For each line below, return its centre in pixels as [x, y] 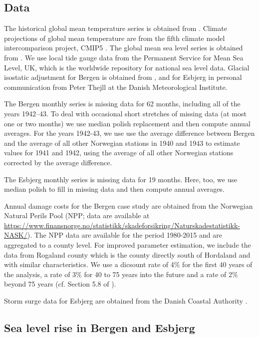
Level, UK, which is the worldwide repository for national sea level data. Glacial [127, 67]
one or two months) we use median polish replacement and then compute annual [127, 123]
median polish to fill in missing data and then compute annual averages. [114, 189]
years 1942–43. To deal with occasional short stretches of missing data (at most [126, 113]
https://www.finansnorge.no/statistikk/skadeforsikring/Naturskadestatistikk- [122, 225]
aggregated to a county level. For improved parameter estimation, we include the [128, 245]
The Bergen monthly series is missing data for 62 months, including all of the [122, 104]
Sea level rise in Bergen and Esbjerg [100, 328]
